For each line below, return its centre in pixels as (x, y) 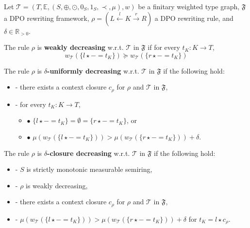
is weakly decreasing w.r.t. (80, 47)
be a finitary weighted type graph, (189, 6)
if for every (164, 47)
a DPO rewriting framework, (47, 18)
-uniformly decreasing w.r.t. (93, 70)
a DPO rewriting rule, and (194, 18)
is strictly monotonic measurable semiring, (89, 169)
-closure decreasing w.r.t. (89, 153)
